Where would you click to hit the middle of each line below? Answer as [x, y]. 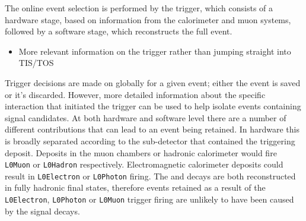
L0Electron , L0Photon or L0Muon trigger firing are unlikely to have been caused [149, 199]
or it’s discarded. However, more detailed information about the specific [135, 94]
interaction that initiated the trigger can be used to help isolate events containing [153, 106]
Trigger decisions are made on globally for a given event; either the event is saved [153, 82]
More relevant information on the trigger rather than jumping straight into [155, 51]
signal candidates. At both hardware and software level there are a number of [146, 117]
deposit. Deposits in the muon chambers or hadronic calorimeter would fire [141, 152]
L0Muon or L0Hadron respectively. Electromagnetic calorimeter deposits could [144, 164]
